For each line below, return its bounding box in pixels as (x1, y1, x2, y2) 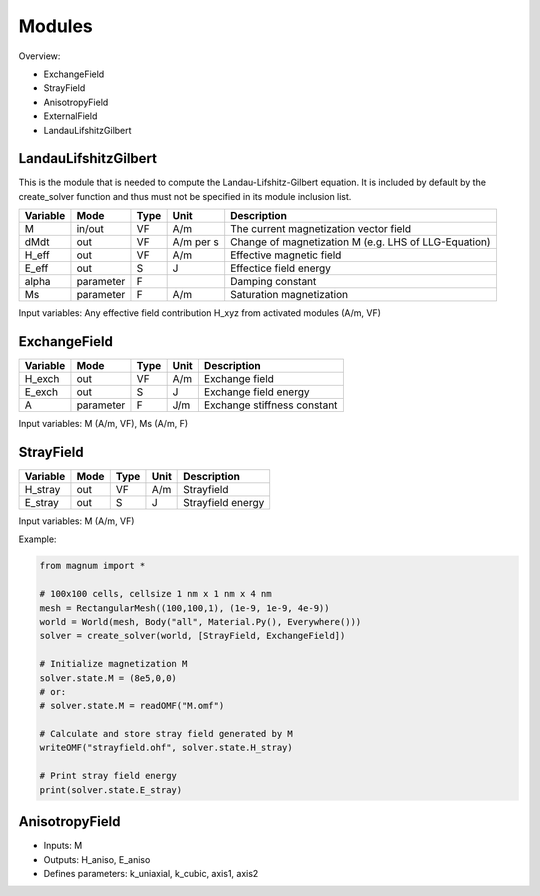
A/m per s (172, 235, 219, 249)
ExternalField (43, 110, 98, 122)
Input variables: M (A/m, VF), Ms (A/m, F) (18, 418, 189, 430)
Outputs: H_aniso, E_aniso (43, 853, 151, 865)
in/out (76, 222, 105, 236)
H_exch (24, 372, 60, 386)
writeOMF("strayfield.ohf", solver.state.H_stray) (39, 742, 294, 754)
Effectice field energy (230, 261, 332, 275)
